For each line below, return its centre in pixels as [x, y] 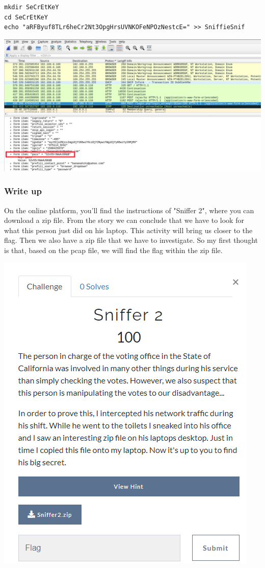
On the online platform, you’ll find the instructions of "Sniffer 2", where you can [129, 210]
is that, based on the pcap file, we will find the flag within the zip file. [113, 250]
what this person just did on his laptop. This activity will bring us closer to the [128, 230]
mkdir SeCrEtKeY [32, 7]
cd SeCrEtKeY [26, 17]
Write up [23, 191]
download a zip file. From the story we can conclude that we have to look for [124, 220]
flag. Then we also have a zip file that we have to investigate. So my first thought [131, 240]
